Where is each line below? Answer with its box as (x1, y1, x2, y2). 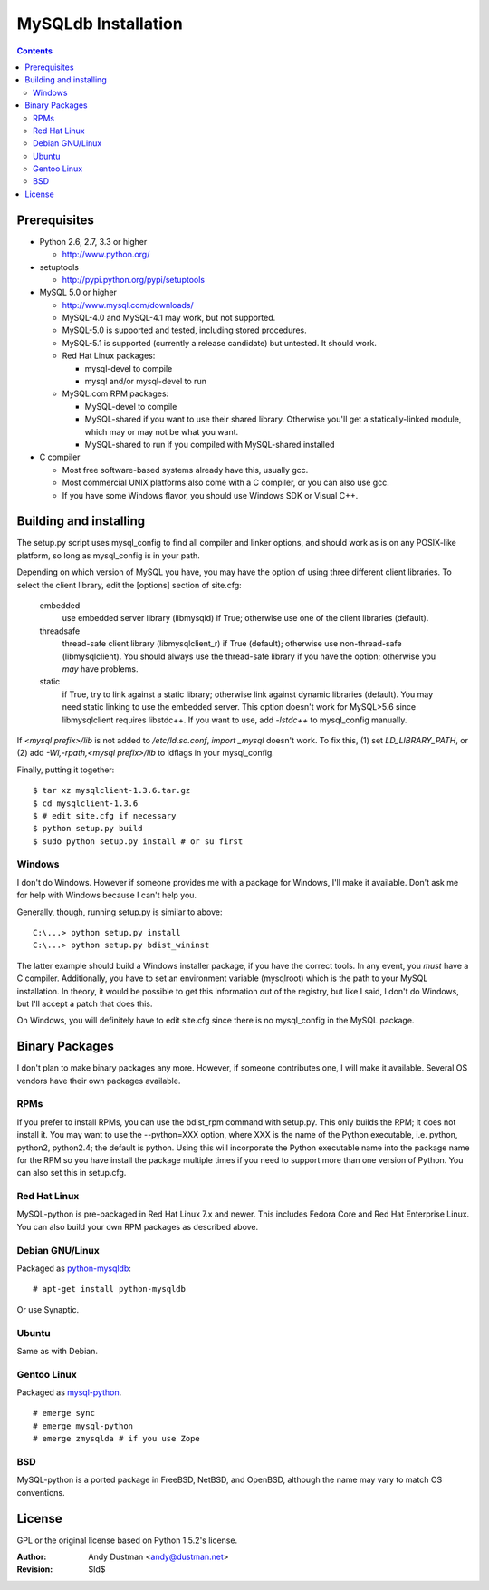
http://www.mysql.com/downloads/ (62, 299, 194, 310)
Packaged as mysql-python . (16, 1387, 122, 1398)
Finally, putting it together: (16, 764, 115, 775)
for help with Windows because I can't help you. (16, 889, 197, 901)
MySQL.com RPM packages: (62, 388, 169, 399)
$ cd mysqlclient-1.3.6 (33, 798, 139, 809)
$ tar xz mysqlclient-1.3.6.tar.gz (33, 785, 191, 796)
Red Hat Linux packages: (62, 350, 156, 362)
